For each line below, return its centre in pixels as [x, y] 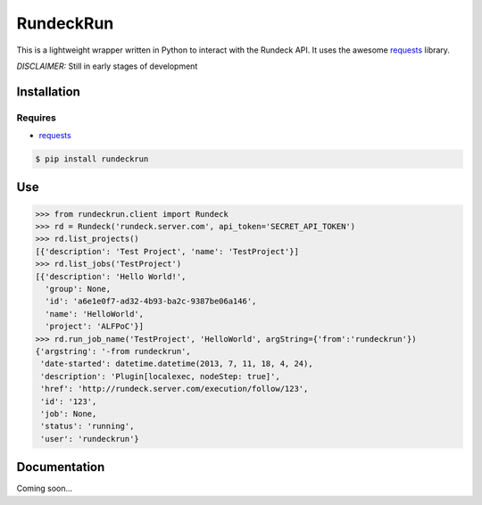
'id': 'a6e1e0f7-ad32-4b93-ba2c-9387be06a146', [151, 302]
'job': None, [69, 414]
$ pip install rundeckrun [92, 159]
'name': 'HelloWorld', [95, 314]
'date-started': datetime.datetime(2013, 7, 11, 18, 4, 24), [177, 364]
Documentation [61, 467]
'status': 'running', [87, 426]
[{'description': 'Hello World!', [111, 276]
